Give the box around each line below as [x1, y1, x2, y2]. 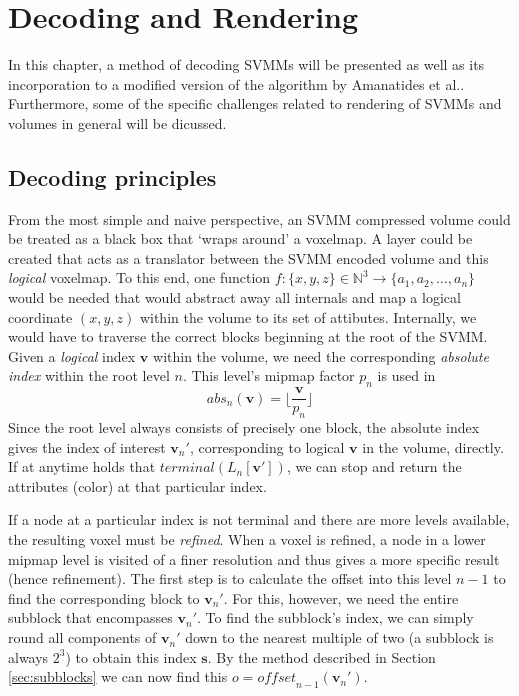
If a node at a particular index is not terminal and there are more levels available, [8, 509, 510, 530]
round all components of [8, 627, 157, 648]
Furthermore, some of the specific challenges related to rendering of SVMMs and [8, 93, 502, 114]
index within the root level [8, 365, 170, 386]
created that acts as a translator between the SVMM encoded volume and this [8, 247, 489, 268]
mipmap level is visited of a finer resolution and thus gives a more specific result [8, 548, 500, 569]
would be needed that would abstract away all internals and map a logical [8, 287, 461, 308]
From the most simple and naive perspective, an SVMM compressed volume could [8, 208, 511, 229]
